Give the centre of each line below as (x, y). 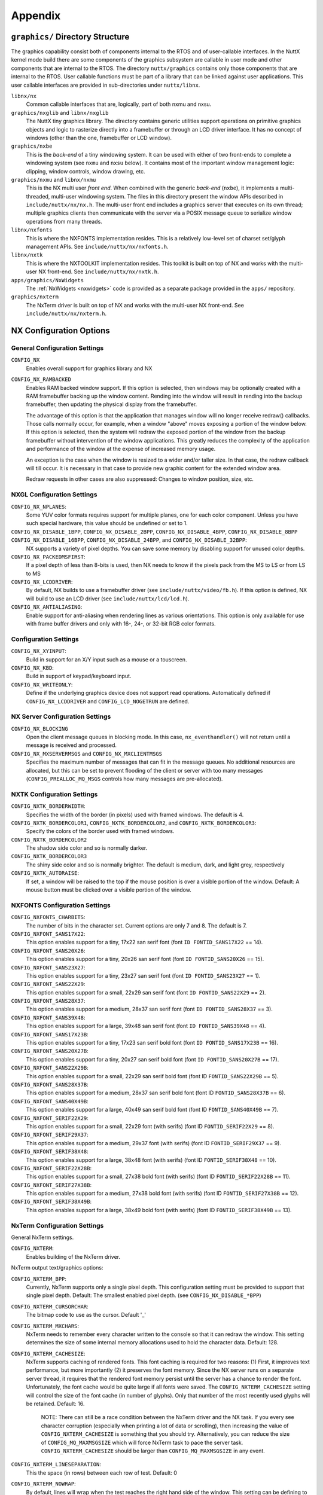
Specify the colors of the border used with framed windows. (100, 831)
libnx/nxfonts (32, 230)
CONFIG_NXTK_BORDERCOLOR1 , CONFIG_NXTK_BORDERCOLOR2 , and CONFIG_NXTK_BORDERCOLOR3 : (134, 823)
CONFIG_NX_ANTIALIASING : (47, 607)
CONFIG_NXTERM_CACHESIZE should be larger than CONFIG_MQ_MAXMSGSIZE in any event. (153, 1451)
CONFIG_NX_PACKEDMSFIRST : (48, 557)
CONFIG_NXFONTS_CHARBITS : (48, 917)
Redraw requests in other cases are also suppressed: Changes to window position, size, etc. (140, 479)
